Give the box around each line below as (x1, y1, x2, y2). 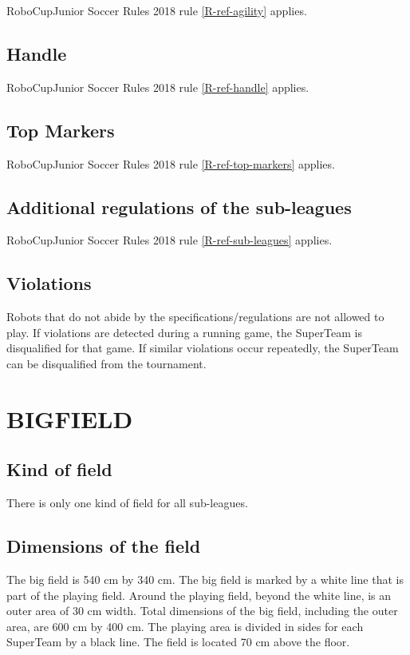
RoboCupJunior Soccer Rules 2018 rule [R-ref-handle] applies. (6, 78, 309, 95)
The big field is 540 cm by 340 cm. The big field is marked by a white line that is (6, 570, 404, 587)
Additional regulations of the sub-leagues (6, 194, 352, 219)
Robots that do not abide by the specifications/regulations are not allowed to (6, 308, 384, 325)
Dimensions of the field (6, 534, 201, 558)
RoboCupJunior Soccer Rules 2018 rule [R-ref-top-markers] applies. (6, 155, 335, 172)
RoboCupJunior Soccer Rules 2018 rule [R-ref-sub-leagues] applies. (6, 232, 333, 248)
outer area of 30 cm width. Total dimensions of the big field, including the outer (6, 602, 398, 619)
